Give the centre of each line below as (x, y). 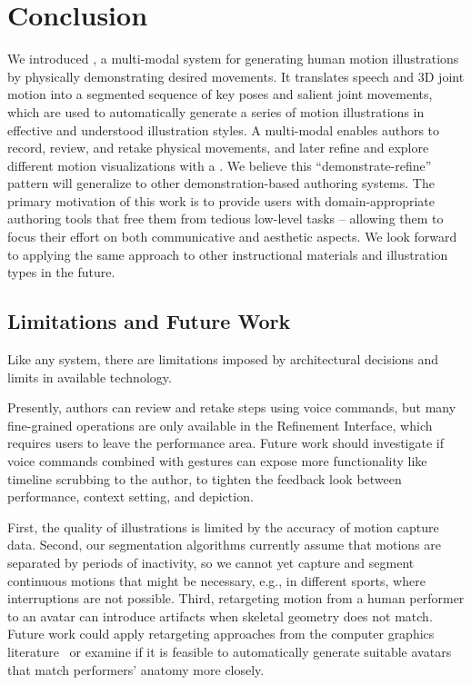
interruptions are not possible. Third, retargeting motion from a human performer (236, 598)
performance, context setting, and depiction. (130, 496)
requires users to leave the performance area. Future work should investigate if (225, 443)
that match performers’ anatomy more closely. (136, 669)
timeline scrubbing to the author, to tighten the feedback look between (205, 478)
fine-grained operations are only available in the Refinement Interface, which (220, 425)
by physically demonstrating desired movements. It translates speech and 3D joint (236, 76)
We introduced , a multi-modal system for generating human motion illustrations (233, 59)
